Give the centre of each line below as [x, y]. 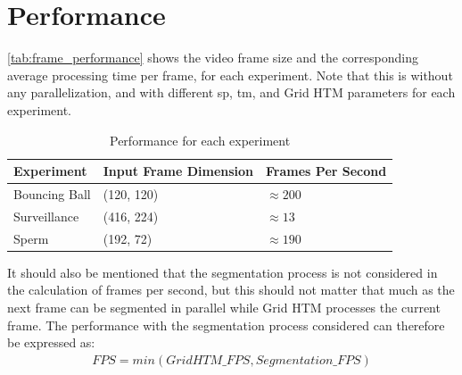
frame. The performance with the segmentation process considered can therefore [226, 325]
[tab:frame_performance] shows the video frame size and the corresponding [213, 58]
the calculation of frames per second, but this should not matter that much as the [231, 290]
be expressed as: [51, 342]
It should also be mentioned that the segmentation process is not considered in [223, 272]
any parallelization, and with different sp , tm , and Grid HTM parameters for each [231, 92]
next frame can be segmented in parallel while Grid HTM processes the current [224, 307]
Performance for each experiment [200, 140]
